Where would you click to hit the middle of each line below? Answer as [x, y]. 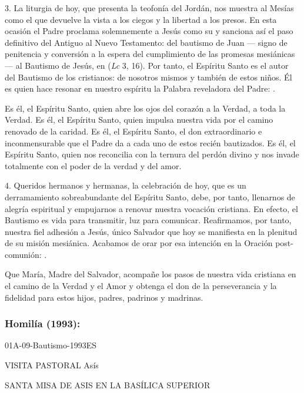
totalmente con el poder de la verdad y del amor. [93, 165]
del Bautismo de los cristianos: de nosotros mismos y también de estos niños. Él [148, 77]
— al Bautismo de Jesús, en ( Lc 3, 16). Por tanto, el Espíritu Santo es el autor [147, 65]
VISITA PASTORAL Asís [52, 365]
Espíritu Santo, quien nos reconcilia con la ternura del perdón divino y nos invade [152, 154]
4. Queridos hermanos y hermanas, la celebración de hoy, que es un [126, 185]
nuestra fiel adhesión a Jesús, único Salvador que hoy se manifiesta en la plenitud [151, 231]
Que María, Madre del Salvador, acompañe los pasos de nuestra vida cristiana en [151, 274]
